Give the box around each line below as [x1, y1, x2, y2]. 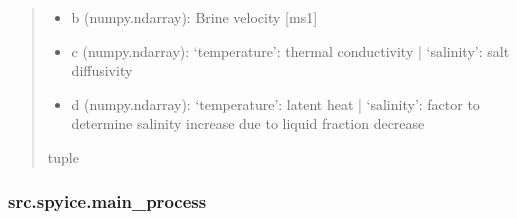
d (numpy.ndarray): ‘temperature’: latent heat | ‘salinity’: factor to [71, 93, 480, 114]
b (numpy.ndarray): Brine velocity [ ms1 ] [71, 7, 318, 27]
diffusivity [71, 60, 133, 81]
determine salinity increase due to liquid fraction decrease [71, 113, 425, 134]
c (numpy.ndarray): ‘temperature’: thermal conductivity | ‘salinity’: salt [71, 40, 510, 61]
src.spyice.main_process [8, 189, 207, 214]
